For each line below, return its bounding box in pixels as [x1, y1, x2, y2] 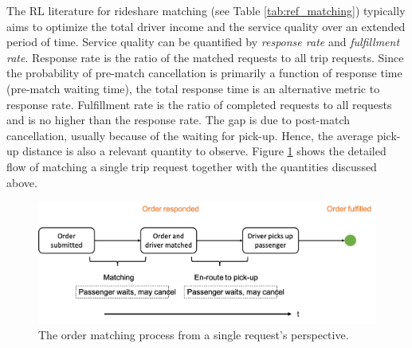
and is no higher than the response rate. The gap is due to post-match [6, 111, 350, 128]
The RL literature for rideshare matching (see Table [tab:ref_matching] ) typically [6, 2, 406, 18]
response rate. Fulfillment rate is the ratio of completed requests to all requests [6, 96, 392, 112]
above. [6, 174, 37, 190]
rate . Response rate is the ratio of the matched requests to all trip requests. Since [6, 49, 404, 65]
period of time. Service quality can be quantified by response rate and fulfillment [6, 33, 400, 50]
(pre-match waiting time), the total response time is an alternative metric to [6, 80, 380, 96]
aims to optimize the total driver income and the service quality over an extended [6, 18, 406, 34]
